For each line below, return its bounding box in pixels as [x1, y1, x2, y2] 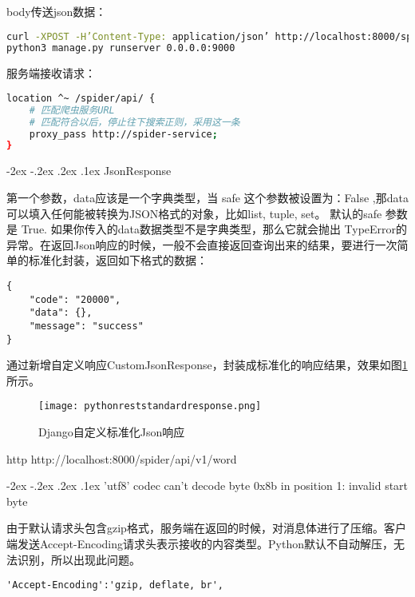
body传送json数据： [6, 3, 107, 19]
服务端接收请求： [6, 65, 96, 82]
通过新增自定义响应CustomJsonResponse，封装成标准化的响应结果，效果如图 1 [6, 356, 408, 373]
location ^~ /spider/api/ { [6, 92, 156, 104]
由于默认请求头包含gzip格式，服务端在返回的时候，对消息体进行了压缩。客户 [6, 519, 406, 536]
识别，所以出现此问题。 [17, 551, 140, 567]
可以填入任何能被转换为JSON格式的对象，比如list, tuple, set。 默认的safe [6, 205, 382, 221]
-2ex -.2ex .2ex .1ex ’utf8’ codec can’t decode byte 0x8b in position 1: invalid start [6, 477, 409, 494]
